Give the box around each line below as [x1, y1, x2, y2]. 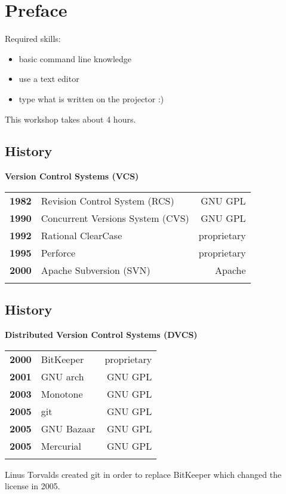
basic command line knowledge [19, 52, 132, 65]
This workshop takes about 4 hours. [5, 112, 136, 125]
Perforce [41, 245, 76, 260]
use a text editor [19, 72, 79, 85]
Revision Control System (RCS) [41, 193, 174, 208]
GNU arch [41, 369, 84, 383]
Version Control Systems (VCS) [5, 170, 139, 182]
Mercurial [41, 438, 82, 453]
